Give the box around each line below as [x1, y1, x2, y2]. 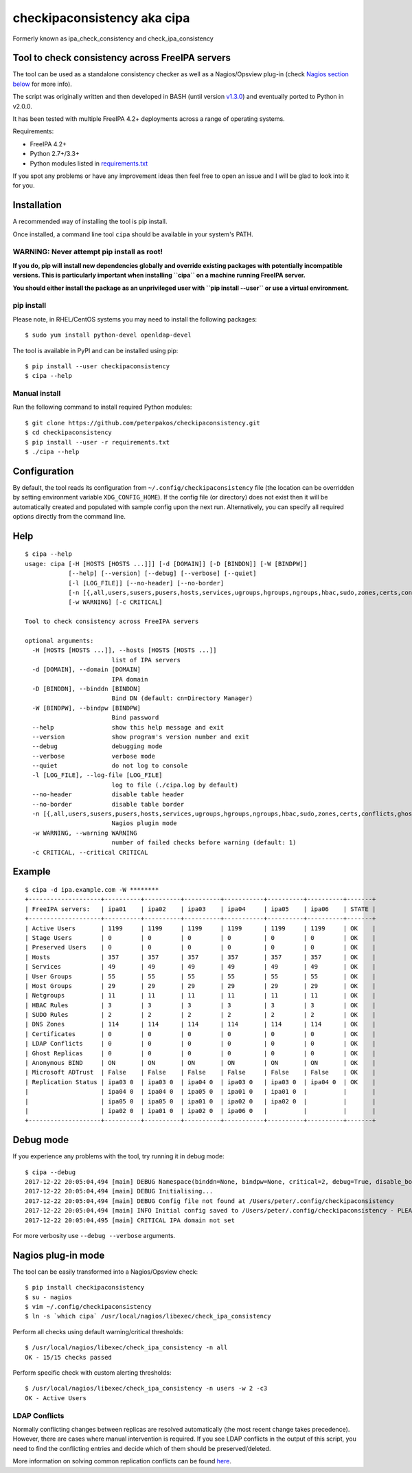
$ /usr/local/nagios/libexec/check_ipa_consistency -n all [25, 1344, 228, 1351]
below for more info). [12, 80, 72, 88]
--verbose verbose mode [32, 752, 156, 760]
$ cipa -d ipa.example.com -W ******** [25, 886, 159, 893]
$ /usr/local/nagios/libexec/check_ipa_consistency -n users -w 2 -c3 [25, 1384, 268, 1393]
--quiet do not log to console [32, 762, 188, 769]
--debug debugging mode [32, 743, 163, 750]
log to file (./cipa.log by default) [111, 780, 239, 789]
